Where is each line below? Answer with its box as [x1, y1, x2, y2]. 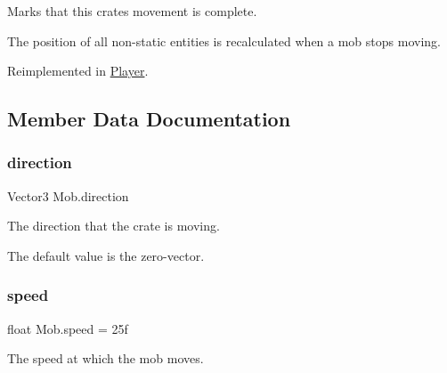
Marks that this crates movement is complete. [7, 2, 257, 20]
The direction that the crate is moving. [7, 216, 220, 235]
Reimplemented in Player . [7, 61, 149, 80]
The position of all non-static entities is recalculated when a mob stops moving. [7, 31, 441, 50]
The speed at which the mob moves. [7, 349, 204, 368]
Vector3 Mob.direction [7, 186, 129, 205]
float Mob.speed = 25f [7, 319, 128, 337]
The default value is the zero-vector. [7, 246, 205, 264]
